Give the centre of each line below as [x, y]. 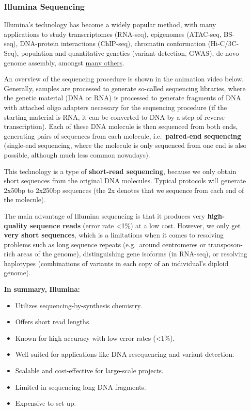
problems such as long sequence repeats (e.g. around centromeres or [105, 244]
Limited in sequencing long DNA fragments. [81, 387]
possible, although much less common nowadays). [77, 154]
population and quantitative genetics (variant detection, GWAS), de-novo [130, 53]
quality [16, 225]
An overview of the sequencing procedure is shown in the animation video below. [124, 79]
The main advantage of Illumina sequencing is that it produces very [105, 215]
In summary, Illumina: [42, 289]
